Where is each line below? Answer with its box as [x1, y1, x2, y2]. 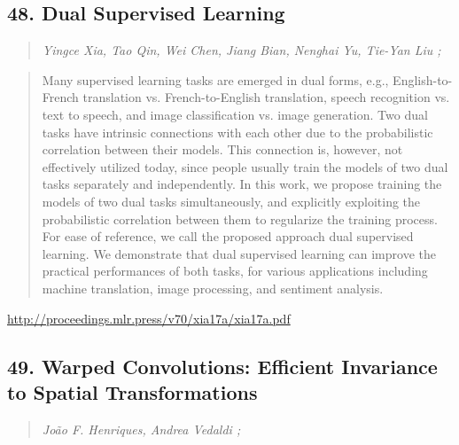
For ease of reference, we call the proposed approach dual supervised [42, 227, 414, 246]
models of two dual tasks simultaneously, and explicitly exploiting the [42, 191, 421, 210]
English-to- [393, 70, 453, 89]
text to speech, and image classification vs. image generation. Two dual [42, 105, 428, 123]
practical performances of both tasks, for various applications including [42, 262, 428, 280]
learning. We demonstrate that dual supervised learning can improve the [42, 244, 436, 262]
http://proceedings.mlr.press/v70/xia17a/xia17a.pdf [7, 308, 291, 327]
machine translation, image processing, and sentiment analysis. [42, 278, 384, 297]
